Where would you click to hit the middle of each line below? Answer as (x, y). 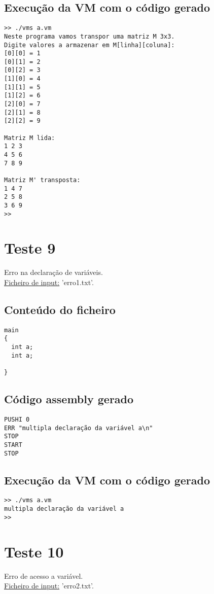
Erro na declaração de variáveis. (53, 272)
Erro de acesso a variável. (44, 575)
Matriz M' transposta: (42, 180)
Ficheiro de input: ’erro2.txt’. (49, 586)
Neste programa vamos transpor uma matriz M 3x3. (90, 36)
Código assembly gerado (69, 399)
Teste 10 (34, 551)
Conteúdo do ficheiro (60, 309)
